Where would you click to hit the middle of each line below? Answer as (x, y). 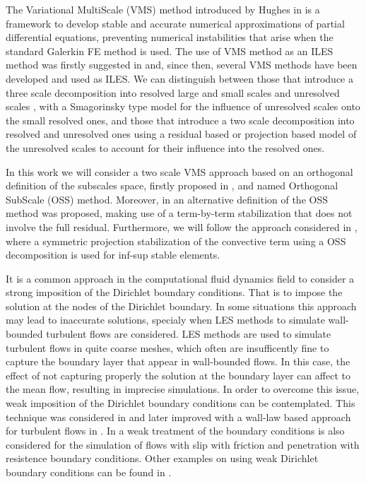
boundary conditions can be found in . (89, 472)
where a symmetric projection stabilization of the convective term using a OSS (176, 241)
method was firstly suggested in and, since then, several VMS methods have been (182, 65)
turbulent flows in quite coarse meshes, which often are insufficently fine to (167, 347)
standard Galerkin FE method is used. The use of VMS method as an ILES (170, 51)
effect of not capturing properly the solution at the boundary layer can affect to (178, 375)
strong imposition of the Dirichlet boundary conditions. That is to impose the (174, 292)
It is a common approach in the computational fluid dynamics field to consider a (180, 278)
